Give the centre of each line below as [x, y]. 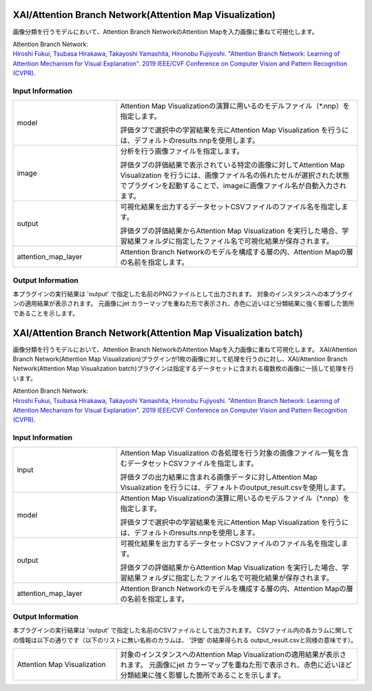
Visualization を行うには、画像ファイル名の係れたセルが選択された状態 [235, 176]
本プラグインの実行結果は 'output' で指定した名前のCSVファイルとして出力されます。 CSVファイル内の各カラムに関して [183, 630]
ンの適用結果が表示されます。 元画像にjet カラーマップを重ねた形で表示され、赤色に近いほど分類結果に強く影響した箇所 [184, 304]
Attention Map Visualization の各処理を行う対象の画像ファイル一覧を [231, 453]
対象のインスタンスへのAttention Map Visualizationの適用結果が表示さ [234, 654]
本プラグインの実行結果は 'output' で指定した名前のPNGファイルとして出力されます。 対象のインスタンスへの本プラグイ [183, 293]
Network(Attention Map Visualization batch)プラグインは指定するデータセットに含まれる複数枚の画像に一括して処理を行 [183, 369]
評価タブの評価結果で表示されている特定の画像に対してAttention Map [232, 165]
